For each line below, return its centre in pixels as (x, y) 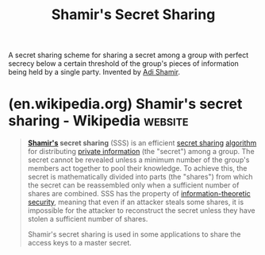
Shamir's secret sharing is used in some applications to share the (134, 234)
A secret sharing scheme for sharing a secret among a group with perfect (129, 55)
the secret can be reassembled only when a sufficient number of (133, 185)
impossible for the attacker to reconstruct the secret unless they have (141, 211)
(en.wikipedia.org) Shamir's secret (125, 104)
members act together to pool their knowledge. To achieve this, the (137, 168)
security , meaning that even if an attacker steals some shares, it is (136, 202)
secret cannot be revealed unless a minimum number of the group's (138, 160)
